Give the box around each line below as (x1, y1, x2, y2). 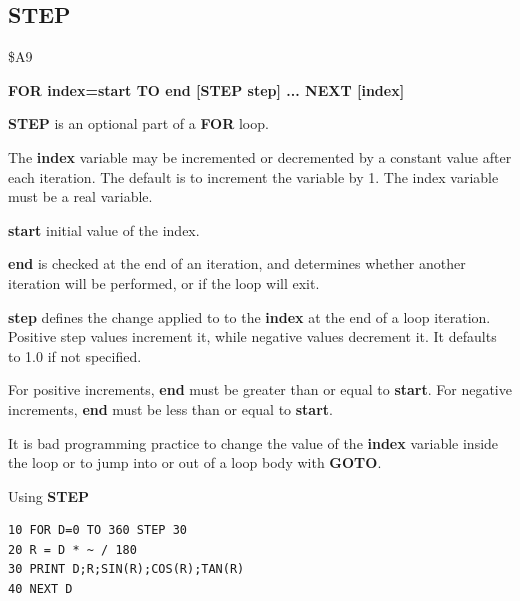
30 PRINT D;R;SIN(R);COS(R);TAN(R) (8, 562, 245, 577)
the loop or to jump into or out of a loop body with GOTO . (8, 452, 382, 473)
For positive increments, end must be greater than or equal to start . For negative (8, 379, 512, 400)
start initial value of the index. (8, 219, 200, 240)
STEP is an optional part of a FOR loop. (8, 113, 269, 134)
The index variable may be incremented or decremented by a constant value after (8, 146, 512, 167)
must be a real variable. (8, 186, 153, 207)
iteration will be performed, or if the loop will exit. (8, 272, 320, 293)
